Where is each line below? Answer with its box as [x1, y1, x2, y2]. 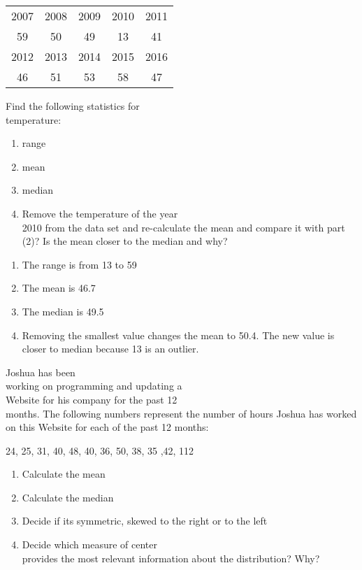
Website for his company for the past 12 [6, 392, 178, 406]
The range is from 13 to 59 [22, 257, 137, 271]
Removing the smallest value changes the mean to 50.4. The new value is [22, 327, 335, 342]
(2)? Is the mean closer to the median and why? [22, 234, 228, 248]
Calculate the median [22, 490, 114, 504]
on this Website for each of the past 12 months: [6, 420, 209, 434]
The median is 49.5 [22, 304, 104, 318]
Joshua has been [6, 364, 75, 379]
